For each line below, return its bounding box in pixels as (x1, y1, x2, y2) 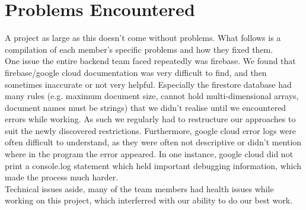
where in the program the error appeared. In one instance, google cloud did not (5, 148, 294, 160)
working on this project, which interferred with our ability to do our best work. (5, 194, 293, 206)
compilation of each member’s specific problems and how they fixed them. (5, 43, 273, 55)
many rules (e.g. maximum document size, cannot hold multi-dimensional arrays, (5, 90, 299, 102)
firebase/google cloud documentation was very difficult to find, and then (5, 66, 267, 78)
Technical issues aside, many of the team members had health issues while (5, 182, 274, 195)
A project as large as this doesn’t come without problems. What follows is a (5, 31, 281, 44)
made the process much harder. (5, 171, 119, 183)
